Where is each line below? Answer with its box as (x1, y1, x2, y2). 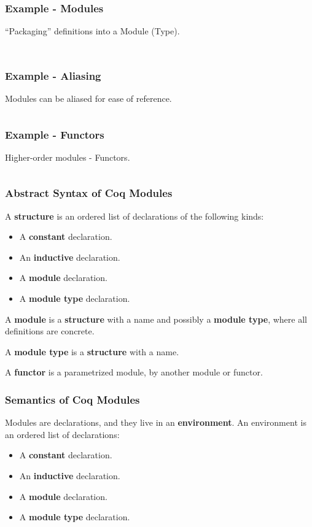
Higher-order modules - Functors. (5, 150, 130, 163)
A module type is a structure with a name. (5, 345, 179, 358)
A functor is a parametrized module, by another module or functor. (5, 366, 263, 379)
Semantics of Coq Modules (5, 391, 140, 407)
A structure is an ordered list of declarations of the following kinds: (5, 209, 264, 222)
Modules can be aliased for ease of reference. (5, 92, 172, 105)
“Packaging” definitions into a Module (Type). (5, 25, 180, 37)
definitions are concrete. (5, 325, 95, 337)
